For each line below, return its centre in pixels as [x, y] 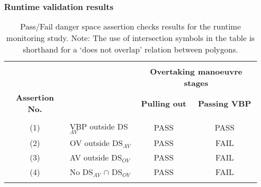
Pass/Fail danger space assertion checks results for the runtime [130, 26]
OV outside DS [96, 143]
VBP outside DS [99, 126]
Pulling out [164, 103]
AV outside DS [96, 157]
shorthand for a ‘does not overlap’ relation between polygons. [130, 49]
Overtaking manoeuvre [196, 71]
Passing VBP [225, 103]
